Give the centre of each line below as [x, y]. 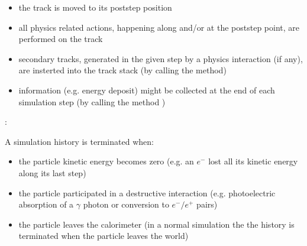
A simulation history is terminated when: [79, 141]
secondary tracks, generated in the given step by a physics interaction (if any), [161, 58]
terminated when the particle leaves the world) [104, 236]
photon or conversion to [126, 204]
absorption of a [46, 204]
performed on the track [61, 39]
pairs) [207, 204]
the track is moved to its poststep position [95, 7]
